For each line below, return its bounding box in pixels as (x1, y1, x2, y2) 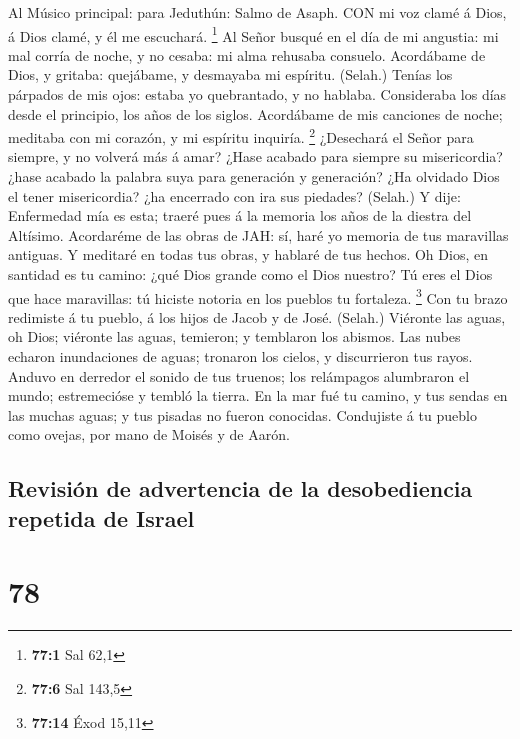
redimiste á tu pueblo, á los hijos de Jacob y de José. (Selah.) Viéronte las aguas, (8, 306, 506, 327)
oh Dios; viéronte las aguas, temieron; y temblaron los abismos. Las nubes (8, 326, 461, 347)
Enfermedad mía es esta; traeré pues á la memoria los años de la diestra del (8, 205, 472, 226)
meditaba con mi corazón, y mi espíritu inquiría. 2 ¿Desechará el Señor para (8, 124, 474, 147)
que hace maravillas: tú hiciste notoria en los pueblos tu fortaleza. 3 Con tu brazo (8, 284, 508, 308)
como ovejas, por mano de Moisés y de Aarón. (8, 424, 290, 445)
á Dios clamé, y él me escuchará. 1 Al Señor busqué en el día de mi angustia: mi (8, 22, 499, 46)
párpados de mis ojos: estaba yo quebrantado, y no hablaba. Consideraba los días (8, 84, 507, 105)
